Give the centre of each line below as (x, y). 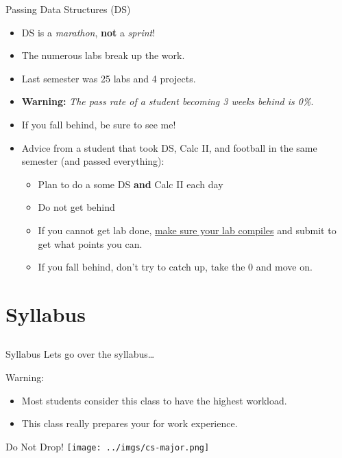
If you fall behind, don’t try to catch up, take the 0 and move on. (175, 267)
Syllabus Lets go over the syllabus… (80, 354)
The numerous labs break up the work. (103, 55)
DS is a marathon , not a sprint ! (88, 32)
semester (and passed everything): (93, 161)
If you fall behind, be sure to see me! (99, 124)
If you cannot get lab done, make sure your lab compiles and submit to (187, 230)
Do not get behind (76, 207)
